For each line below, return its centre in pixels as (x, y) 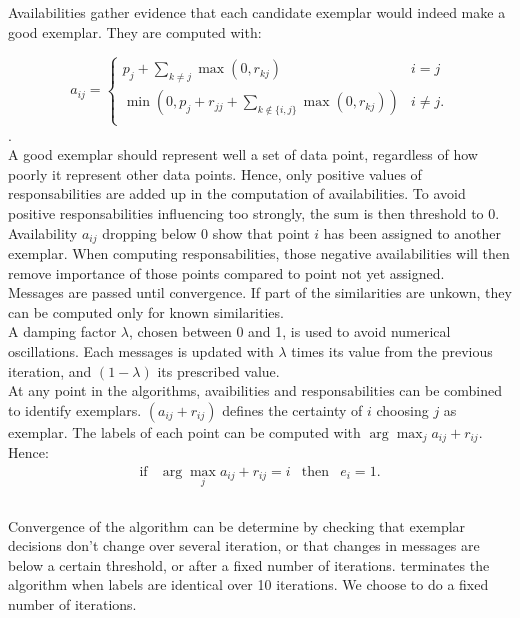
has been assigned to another (412, 232)
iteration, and (50, 370)
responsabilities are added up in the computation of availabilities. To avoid (237, 193)
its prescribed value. (218, 370)
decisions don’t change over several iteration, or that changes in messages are (244, 545)
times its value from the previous (392, 350)
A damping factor (62, 331)
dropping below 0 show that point (206, 232)
